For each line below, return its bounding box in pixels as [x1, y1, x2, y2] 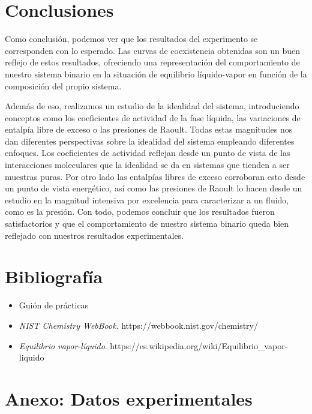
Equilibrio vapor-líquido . [19, 339, 107, 352]
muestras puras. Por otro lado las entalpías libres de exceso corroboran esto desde [5, 170, 305, 182]
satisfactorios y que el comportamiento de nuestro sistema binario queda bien [5, 217, 289, 230]
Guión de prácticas [19, 299, 89, 311]
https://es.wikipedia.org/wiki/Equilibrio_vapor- [110, 339, 288, 352]
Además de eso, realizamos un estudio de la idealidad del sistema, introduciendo [5, 100, 299, 112]
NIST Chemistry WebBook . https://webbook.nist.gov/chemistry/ [19, 319, 259, 331]
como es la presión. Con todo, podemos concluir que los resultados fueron [5, 205, 275, 218]
